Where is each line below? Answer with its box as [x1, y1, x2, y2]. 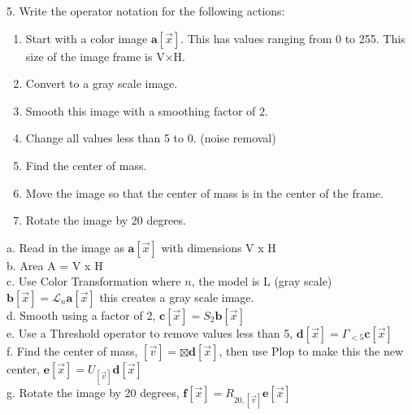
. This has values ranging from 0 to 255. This [180, 29, 405, 46]
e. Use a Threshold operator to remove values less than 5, [7, 324, 293, 341]
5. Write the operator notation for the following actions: [7, 2, 285, 19]
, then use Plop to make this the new [219, 342, 404, 359]
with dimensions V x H [161, 238, 276, 256]
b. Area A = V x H [7, 256, 103, 273]
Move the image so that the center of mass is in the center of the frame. [25, 184, 384, 201]
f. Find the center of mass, [7, 342, 138, 359]
